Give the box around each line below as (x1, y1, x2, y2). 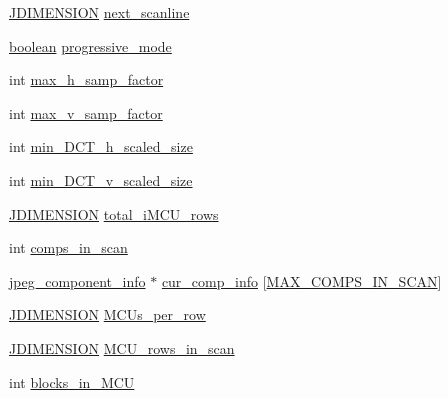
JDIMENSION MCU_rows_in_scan (9, 337, 235, 358)
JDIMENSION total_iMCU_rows (9, 203, 219, 224)
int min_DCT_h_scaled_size (9, 136, 193, 157)
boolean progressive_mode (9, 35, 172, 56)
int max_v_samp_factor (9, 102, 163, 123)
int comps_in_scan (9, 237, 128, 258)
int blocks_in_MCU (9, 371, 135, 392)
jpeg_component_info (9, 270, 146, 291)
